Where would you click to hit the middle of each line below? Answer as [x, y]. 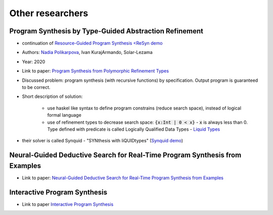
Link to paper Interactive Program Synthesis [68, 204]
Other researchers [49, 13]
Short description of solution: [52, 96]
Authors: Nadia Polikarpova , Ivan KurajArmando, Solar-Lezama [87, 52]
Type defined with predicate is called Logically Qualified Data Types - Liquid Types [133, 129]
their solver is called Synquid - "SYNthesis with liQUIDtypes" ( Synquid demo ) [103, 141]
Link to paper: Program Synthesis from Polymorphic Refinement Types [96, 71]
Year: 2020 [34, 62]
